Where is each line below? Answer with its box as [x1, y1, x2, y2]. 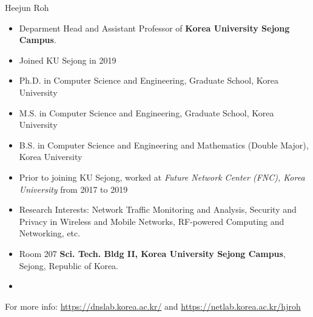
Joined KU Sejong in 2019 [19, 53, 116, 66]
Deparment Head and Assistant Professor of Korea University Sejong [19, 21, 290, 34]
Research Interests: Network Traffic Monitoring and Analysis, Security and [19, 203, 297, 216]
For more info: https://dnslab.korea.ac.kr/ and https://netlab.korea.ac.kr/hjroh [5, 299, 301, 312]
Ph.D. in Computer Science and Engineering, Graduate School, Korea [19, 74, 278, 87]
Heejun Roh [5, 1, 49, 13]
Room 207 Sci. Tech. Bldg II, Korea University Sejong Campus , [19, 247, 286, 259]
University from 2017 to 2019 [19, 182, 128, 195]
